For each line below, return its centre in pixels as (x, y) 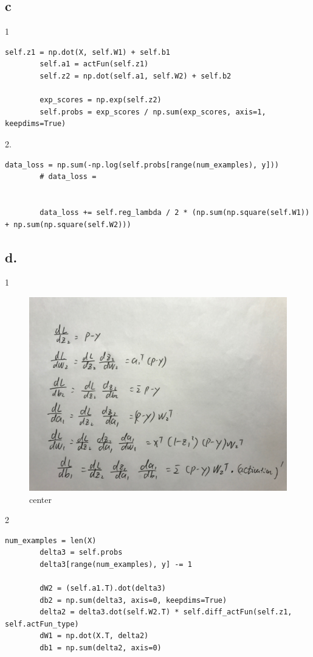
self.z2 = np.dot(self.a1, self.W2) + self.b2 (136, 76)
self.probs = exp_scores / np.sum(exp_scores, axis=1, (153, 112)
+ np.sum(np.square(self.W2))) (68, 224)
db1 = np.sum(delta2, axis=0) (101, 648)
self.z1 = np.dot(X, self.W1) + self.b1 (88, 52)
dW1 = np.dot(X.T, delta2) (94, 636)
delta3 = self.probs (81, 553)
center (40, 499)
